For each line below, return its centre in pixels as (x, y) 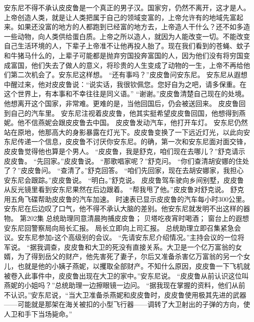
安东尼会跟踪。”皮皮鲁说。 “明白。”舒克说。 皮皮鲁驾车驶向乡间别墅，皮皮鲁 (124, 180)
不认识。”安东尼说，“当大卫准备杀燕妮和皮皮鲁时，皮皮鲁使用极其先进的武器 (125, 294)
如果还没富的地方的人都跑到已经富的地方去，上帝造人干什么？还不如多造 (134, 27)
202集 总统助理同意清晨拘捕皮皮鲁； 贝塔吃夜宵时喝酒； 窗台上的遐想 (138, 218)
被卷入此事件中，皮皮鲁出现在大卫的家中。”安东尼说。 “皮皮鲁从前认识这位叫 (126, 275)
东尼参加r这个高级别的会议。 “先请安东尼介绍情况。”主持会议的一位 (131, 237)
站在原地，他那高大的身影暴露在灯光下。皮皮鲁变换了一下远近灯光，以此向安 (127, 132)
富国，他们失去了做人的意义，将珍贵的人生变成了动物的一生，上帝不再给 (127, 65)
